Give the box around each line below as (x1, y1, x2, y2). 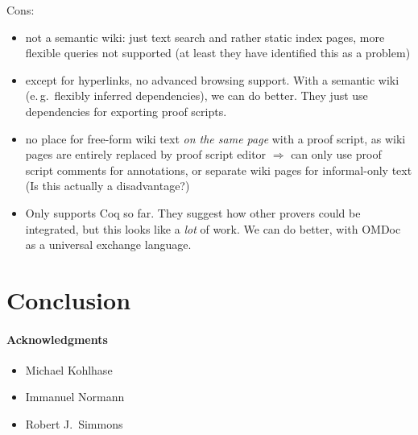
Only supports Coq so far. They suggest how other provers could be (25, 204, 361, 221)
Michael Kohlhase (25, 361, 113, 378)
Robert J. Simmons (25, 416, 123, 433)
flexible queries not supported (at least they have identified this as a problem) (25, 44, 411, 61)
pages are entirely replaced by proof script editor (25, 146, 267, 163)
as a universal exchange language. (25, 236, 192, 253)
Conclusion (6, 283, 131, 316)
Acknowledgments (6, 330, 108, 347)
